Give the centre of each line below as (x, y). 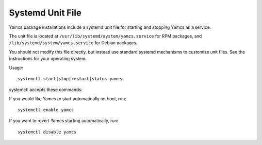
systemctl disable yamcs (47, 132)
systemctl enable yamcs (46, 110)
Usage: (16, 68)
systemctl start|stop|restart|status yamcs (70, 79)
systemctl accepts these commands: (46, 90)
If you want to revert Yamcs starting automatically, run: (64, 121)
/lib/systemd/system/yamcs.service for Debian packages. (73, 43)
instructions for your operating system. (48, 59)
